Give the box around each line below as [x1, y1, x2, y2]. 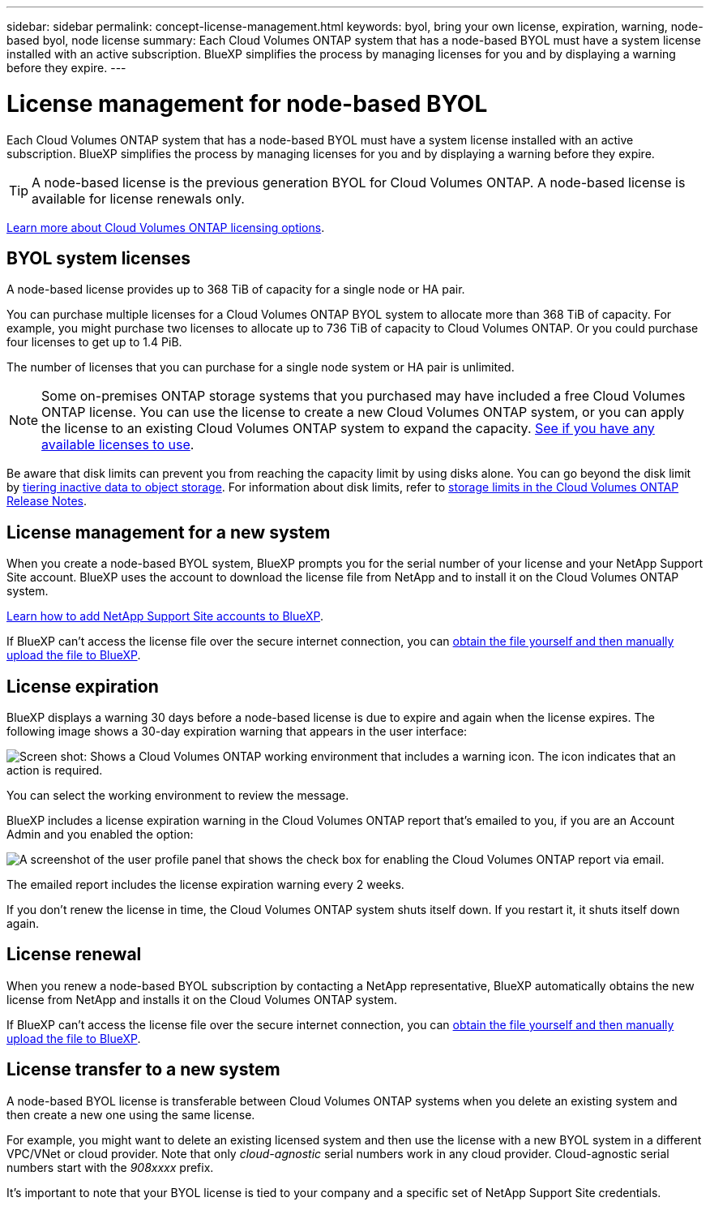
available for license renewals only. [32, 190, 245, 207]
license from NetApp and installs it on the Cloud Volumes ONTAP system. [6, 992, 398, 1006]
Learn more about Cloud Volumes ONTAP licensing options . [6, 220, 325, 234]
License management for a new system [6, 521, 331, 543]
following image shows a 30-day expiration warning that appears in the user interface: [6, 724, 468, 739]
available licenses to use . [41, 436, 195, 453]
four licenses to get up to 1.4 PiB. [6, 335, 182, 350]
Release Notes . [6, 494, 87, 509]
